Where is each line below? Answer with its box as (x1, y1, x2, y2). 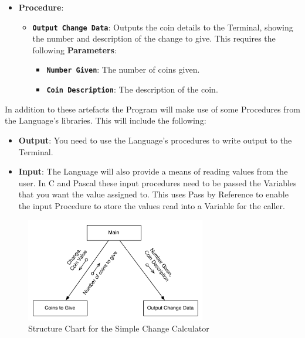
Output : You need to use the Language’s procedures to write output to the (18, 134, 292, 146)
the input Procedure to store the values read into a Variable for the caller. (18, 199, 285, 211)
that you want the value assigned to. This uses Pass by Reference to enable (18, 188, 289, 200)
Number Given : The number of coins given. (46, 63, 200, 76)
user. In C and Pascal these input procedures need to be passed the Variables (18, 176, 297, 189)
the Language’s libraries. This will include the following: (5, 114, 206, 127)
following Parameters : (32, 43, 117, 56)
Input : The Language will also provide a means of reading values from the (18, 165, 288, 177)
